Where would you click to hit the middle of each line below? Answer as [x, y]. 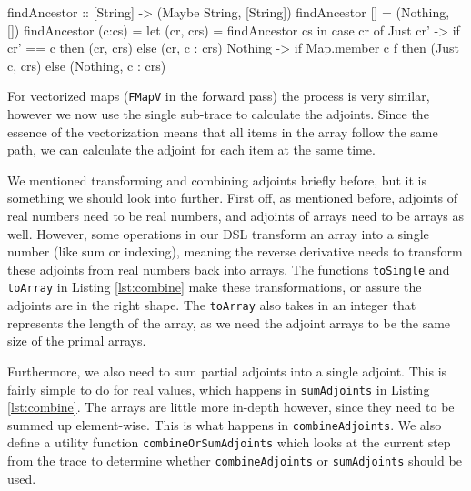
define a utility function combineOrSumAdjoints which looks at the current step [229, 442]
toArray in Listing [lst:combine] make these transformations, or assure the [215, 287]
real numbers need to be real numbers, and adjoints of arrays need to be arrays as [236, 215]
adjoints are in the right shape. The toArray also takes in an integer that [212, 305]
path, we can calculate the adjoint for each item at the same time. [191, 150]
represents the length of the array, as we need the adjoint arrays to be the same [229, 322]
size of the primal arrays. [77, 341]
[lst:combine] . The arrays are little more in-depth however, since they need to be [231, 407]
